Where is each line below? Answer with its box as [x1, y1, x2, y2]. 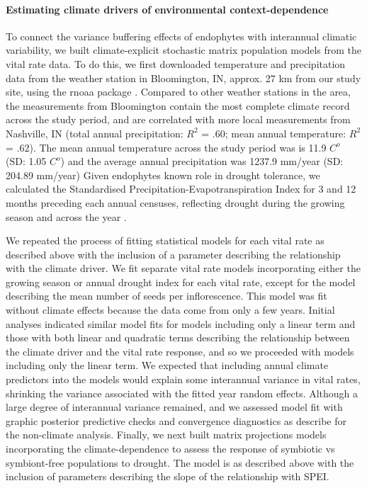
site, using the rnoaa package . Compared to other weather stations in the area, [6, 84, 351, 99]
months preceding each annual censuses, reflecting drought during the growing [6, 195, 345, 210]
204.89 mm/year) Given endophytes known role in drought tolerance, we [6, 167, 320, 182]
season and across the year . [6, 209, 127, 224]
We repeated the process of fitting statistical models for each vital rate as [6, 233, 324, 248]
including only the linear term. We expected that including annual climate [6, 358, 329, 373]
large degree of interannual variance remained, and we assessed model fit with [6, 399, 343, 414]
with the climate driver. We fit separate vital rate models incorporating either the [6, 261, 361, 276]
